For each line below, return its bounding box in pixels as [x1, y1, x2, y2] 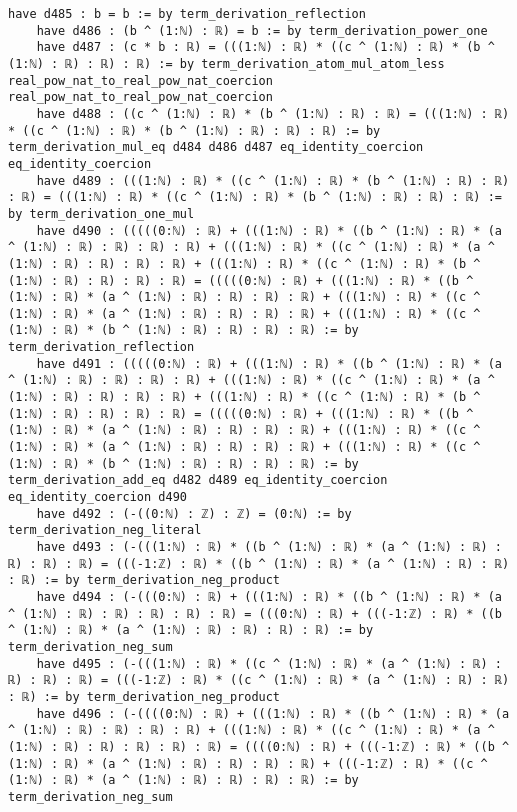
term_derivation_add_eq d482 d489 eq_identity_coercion [8, 473, 388, 488]
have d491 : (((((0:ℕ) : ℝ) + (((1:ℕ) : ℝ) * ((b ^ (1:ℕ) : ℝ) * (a [36, 356, 502, 371]
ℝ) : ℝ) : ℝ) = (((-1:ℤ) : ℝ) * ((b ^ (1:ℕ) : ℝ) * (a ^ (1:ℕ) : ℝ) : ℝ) [8, 556, 510, 571]
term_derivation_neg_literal [8, 523, 202, 538]
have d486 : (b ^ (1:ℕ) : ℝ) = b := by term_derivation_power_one [36, 23, 488, 38]
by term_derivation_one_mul [8, 206, 195, 221]
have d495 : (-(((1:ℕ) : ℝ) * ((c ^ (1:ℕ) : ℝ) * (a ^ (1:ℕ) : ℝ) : [36, 656, 502, 671]
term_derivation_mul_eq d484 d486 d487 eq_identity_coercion [8, 140, 424, 155]
